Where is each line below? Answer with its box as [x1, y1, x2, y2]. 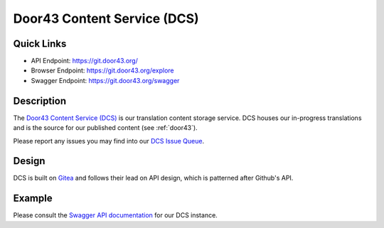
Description [13, 94, 67, 107]
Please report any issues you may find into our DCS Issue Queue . [13, 136, 205, 145]
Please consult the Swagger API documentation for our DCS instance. [13, 211, 218, 219]
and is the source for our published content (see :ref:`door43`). [13, 124, 198, 132]
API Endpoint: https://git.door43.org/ [31, 57, 138, 65]
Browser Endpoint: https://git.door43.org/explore [31, 66, 174, 75]
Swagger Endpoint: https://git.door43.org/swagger [31, 76, 180, 85]
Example [13, 192, 53, 205]
